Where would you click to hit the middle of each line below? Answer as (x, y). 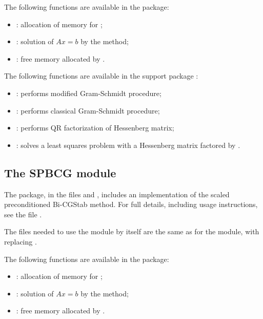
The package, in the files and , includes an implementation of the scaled (117, 194)
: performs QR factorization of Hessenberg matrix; (95, 128)
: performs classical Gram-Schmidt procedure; (88, 110)
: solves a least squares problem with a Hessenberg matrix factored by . (128, 145)
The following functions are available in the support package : (101, 76)
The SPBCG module (60, 172)
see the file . (23, 214)
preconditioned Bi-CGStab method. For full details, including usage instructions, (131, 204)
